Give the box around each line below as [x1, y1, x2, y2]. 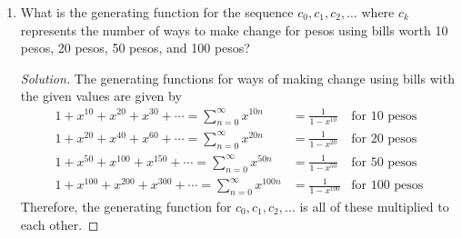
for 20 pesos [351, 132, 417, 145]
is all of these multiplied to [299, 196, 449, 215]
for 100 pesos [351, 179, 424, 193]
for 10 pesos [351, 109, 417, 123]
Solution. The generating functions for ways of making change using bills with [20, 68, 455, 87]
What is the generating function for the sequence [20, 3, 294, 21]
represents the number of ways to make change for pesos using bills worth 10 [20, 20, 448, 39]
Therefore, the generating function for [20, 196, 232, 215]
